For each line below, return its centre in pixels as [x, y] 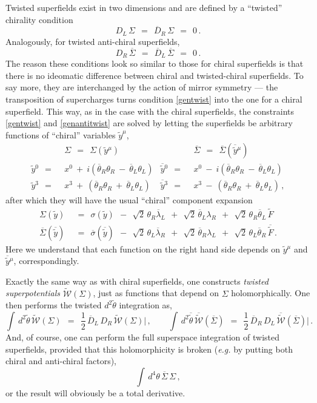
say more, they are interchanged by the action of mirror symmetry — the [142, 87]
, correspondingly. [46, 261]
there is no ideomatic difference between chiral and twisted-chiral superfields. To [155, 75]
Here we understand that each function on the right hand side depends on [143, 249]
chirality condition [39, 19]
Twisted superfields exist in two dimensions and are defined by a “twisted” [144, 7]
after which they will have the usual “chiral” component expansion [129, 200]
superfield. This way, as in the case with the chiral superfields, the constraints [150, 111]
